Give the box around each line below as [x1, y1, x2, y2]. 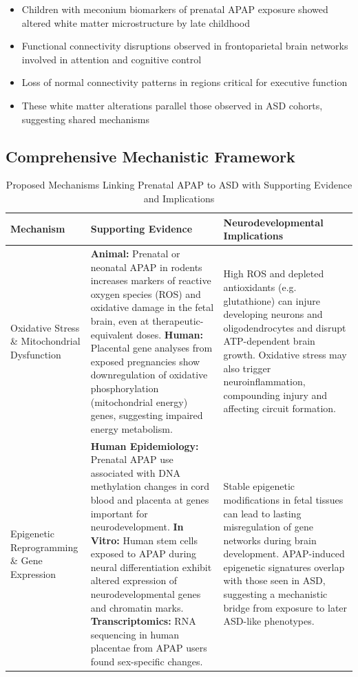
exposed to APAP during [90, 546, 197, 561]
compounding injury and [223, 387, 328, 402]
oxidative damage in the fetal [90, 300, 214, 314]
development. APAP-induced [223, 546, 345, 561]
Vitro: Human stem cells [90, 533, 198, 547]
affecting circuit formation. [223, 401, 336, 416]
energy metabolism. [90, 421, 173, 436]
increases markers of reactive [90, 273, 211, 288]
